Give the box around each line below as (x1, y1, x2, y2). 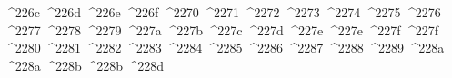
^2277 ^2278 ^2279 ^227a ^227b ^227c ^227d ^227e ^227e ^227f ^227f (5, 20, 439, 39)
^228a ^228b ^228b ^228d (5, 55, 165, 74)
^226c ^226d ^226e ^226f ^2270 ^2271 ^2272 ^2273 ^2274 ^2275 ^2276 (5, 3, 441, 21)
